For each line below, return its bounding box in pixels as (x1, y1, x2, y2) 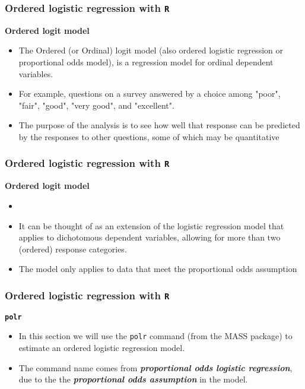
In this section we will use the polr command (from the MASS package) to (18, 330, 293, 342)
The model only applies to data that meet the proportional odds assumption (18, 263, 297, 275)
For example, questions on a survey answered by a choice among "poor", (18, 87, 281, 100)
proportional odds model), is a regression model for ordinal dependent (18, 55, 274, 68)
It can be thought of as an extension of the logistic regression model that (18, 219, 284, 232)
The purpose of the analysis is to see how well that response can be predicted (18, 119, 300, 131)
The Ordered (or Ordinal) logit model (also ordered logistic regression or (18, 44, 283, 56)
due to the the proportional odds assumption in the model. (18, 373, 248, 385)
